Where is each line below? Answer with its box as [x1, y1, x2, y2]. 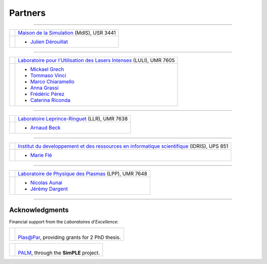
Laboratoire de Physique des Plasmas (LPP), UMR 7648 [18, 170, 148, 177]
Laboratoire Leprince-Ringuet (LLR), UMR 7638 [18, 115, 128, 122]
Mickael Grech [30, 66, 64, 73]
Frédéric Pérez [30, 90, 65, 97]
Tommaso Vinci [30, 72, 66, 79]
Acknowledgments [9, 206, 69, 214]
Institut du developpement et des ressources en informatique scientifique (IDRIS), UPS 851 [18, 142, 228, 149]
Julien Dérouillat [30, 38, 68, 45]
